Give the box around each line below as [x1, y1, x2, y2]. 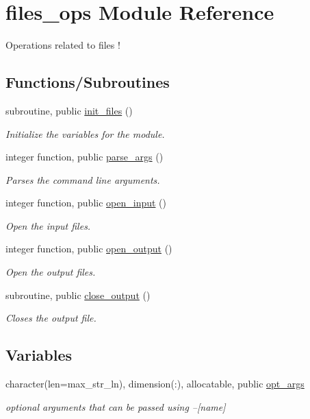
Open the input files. [5, 218, 91, 232]
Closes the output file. [5, 311, 96, 325]
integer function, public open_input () [5, 195, 167, 210]
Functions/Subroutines [5, 71, 170, 93]
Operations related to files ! [5, 38, 120, 52]
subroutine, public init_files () [5, 103, 133, 117]
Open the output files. [5, 265, 96, 279]
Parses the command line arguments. [5, 172, 160, 187]
